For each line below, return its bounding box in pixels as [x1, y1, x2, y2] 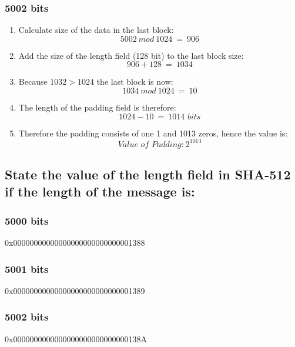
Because [18, 75, 48, 88]
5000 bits [5, 213, 49, 228]
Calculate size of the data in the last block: [18, 24, 174, 36]
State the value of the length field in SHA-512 [5, 165, 291, 183]
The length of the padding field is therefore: [18, 101, 176, 113]
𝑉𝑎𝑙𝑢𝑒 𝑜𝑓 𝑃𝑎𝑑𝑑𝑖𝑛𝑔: [118, 140, 184, 149]
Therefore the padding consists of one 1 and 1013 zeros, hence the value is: [18, 126, 288, 139]
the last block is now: [96, 75, 173, 88]
